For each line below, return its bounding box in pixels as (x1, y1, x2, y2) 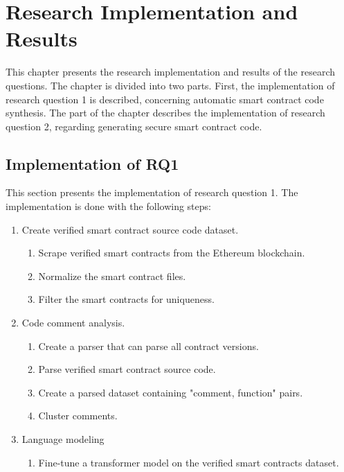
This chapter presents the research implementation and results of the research (6, 64, 335, 79)
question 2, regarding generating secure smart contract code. (6, 119, 262, 133)
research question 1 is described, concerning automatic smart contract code (6, 91, 324, 106)
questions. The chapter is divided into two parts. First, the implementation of (6, 78, 335, 92)
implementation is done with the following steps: (6, 199, 211, 213)
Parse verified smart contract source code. (38, 362, 216, 376)
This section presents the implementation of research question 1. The (6, 185, 298, 200)
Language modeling (21, 432, 105, 446)
